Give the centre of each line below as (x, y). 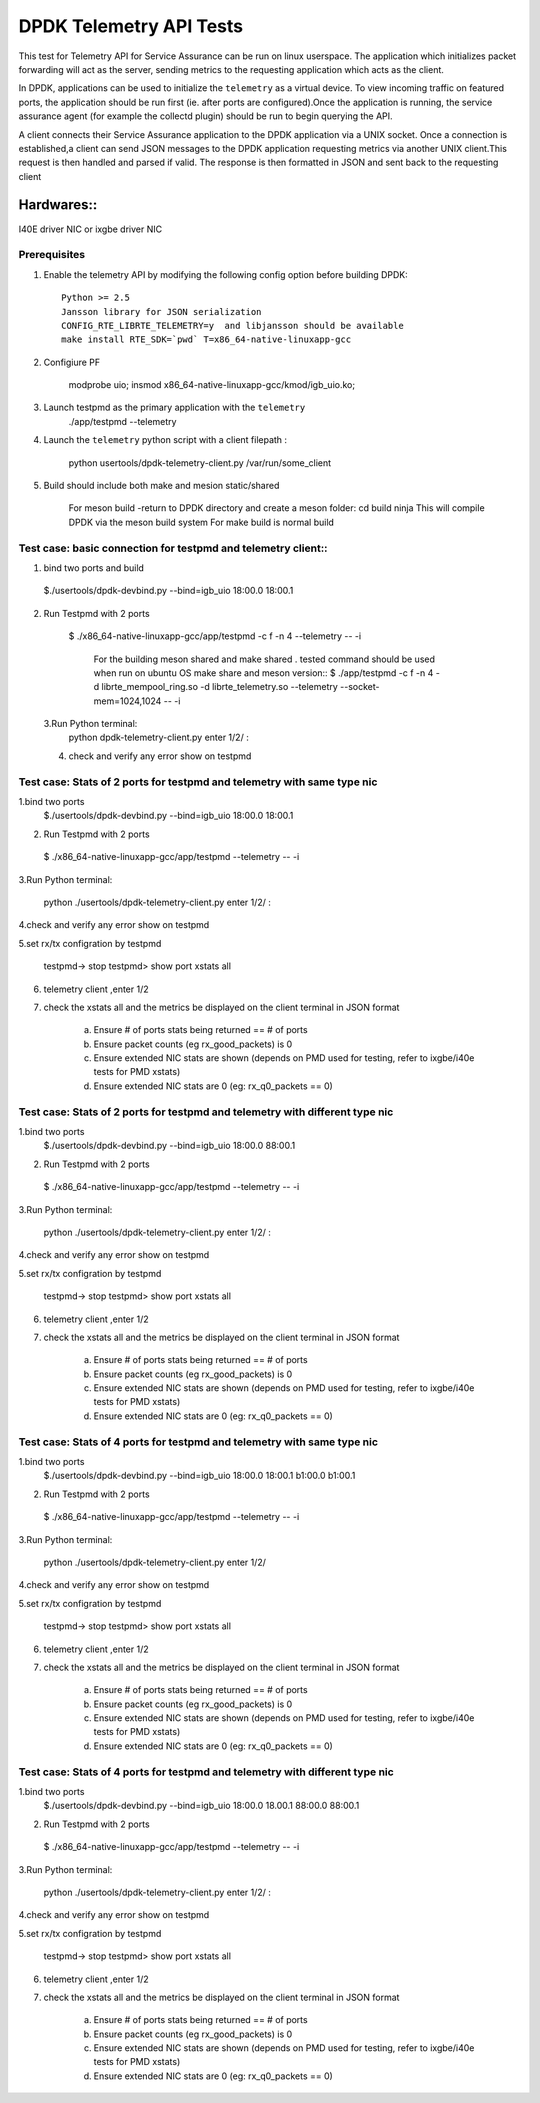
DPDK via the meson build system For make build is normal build (201, 522)
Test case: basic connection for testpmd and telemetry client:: (173, 548)
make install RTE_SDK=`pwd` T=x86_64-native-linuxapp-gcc (206, 339)
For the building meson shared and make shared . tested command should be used (264, 659)
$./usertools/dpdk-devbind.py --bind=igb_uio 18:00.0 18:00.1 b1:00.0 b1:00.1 (199, 1476)
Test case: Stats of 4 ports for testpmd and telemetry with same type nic (198, 1442)
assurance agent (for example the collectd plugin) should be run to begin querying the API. (206, 116)
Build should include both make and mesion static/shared (161, 486)
